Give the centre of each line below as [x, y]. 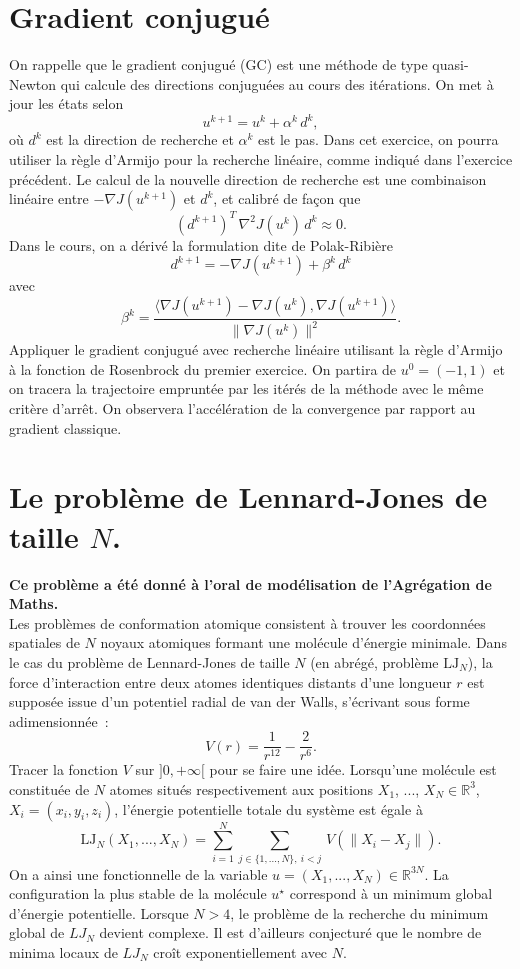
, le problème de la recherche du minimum [359, 912]
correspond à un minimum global [391, 893]
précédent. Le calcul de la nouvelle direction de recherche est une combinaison [248, 178]
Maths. [34, 603]
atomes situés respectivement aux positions [241, 788]
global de [37, 932]
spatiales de [44, 642]
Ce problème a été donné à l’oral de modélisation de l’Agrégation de [250, 583]
